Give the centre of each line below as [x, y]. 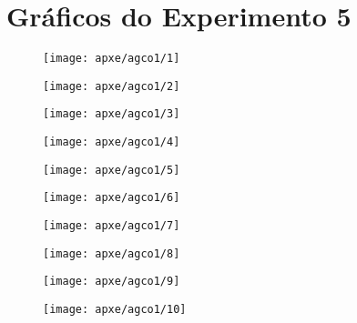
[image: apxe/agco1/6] [112, 198]
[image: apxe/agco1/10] [115, 310]
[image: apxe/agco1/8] [112, 253]
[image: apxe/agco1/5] [112, 170]
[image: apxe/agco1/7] [112, 226]
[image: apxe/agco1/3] [112, 114]
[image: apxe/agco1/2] [112, 86]
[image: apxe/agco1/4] [112, 142]
